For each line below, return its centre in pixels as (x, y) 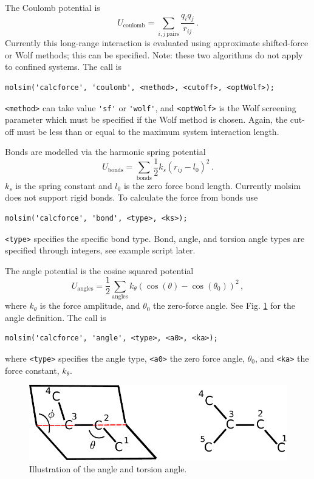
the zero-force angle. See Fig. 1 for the (224, 305)
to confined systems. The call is (63, 67)
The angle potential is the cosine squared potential (99, 270)
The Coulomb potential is (53, 7)
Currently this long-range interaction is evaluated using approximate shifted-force (157, 43)
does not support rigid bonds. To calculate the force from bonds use (131, 197)
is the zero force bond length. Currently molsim (212, 185)
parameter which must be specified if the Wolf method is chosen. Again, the (146, 119)
